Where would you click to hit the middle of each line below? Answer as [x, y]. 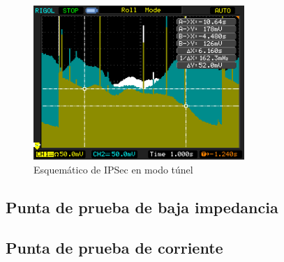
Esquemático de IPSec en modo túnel [113, 169]
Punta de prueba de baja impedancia [142, 207]
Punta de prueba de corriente [114, 248]
